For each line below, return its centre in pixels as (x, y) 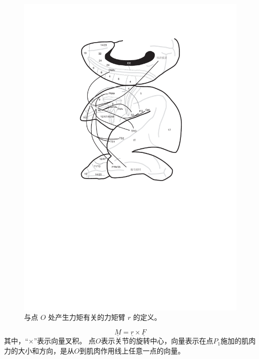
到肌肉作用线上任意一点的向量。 (132, 350)
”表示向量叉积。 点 (65, 341)
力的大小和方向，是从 (39, 350)
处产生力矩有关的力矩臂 (87, 317)
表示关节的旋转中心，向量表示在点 (157, 341)
